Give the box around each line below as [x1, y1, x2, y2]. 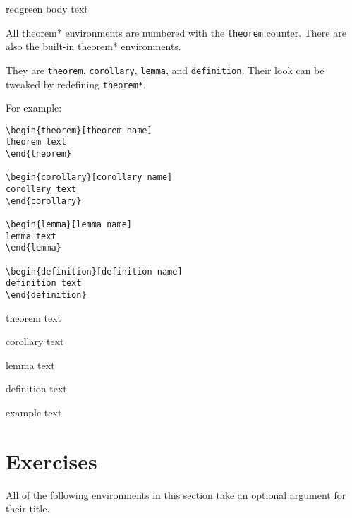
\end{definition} [6, 289, 87, 300]
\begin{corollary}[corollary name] [6, 172, 173, 183]
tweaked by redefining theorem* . [6, 76, 146, 91]
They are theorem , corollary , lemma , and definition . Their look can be [6, 62, 324, 77]
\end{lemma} [6, 243, 61, 253]
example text [6, 404, 62, 419]
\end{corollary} [6, 195, 82, 206]
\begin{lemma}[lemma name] [6, 219, 132, 229]
